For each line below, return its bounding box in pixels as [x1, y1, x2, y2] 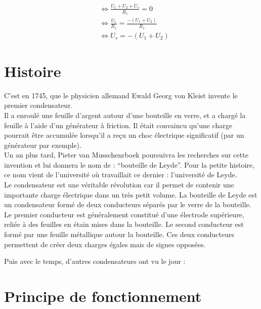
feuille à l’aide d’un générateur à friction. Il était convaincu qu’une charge [4, 120, 232, 130]
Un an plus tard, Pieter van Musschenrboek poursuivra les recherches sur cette [4, 149, 248, 160]
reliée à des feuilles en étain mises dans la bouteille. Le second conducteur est [4, 219, 244, 229]
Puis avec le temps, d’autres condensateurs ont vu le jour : [4, 256, 186, 266]
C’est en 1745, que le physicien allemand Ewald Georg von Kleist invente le [4, 90, 238, 100]
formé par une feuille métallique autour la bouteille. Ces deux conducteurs [4, 229, 234, 240]
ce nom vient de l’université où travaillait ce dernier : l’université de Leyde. [4, 169, 237, 180]
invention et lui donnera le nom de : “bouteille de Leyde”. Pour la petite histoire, [4, 159, 254, 170]
